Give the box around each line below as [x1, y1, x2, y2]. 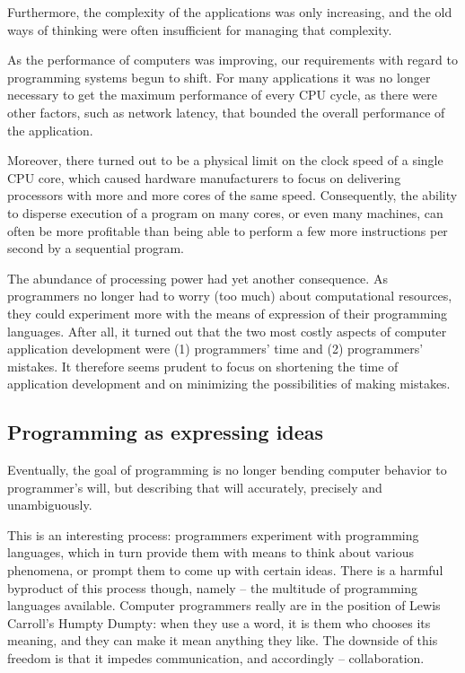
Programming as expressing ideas [7, 418, 324, 446]
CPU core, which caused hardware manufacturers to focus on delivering [7, 168, 401, 187]
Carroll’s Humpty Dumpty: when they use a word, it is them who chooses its [7, 613, 431, 632]
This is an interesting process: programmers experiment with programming [7, 525, 419, 544]
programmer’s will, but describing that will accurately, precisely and [7, 477, 382, 496]
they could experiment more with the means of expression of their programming [7, 303, 448, 322]
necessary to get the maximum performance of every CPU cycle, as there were [7, 85, 437, 104]
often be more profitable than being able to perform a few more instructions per [7, 221, 448, 240]
